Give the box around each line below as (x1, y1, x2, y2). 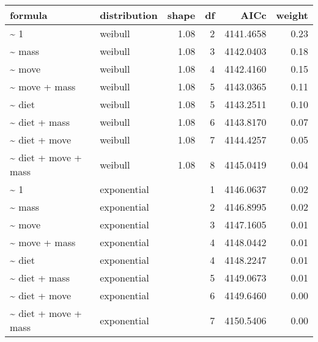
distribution (100, 8, 158, 22)
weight (276, 8, 308, 22)
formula (10, 8, 48, 22)
